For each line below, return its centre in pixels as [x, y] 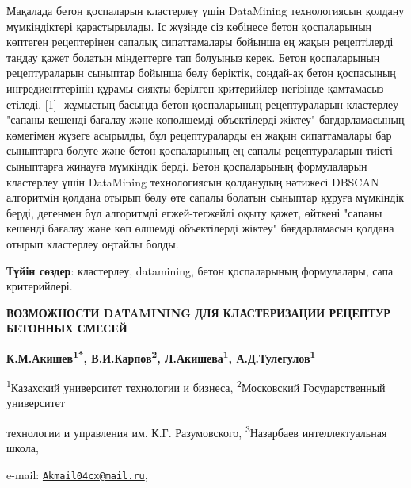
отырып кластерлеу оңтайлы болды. [93, 243]
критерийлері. [40, 286]
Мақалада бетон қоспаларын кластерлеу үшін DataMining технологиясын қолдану [205, 10]
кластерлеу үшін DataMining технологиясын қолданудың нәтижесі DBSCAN [193, 181]
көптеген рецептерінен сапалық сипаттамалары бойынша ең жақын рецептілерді [200, 42]
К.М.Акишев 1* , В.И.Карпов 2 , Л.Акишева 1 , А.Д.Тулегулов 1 [161, 356]
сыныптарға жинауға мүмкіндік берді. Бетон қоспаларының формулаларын [187, 165]
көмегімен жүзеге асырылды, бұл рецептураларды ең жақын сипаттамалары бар [199, 134]
